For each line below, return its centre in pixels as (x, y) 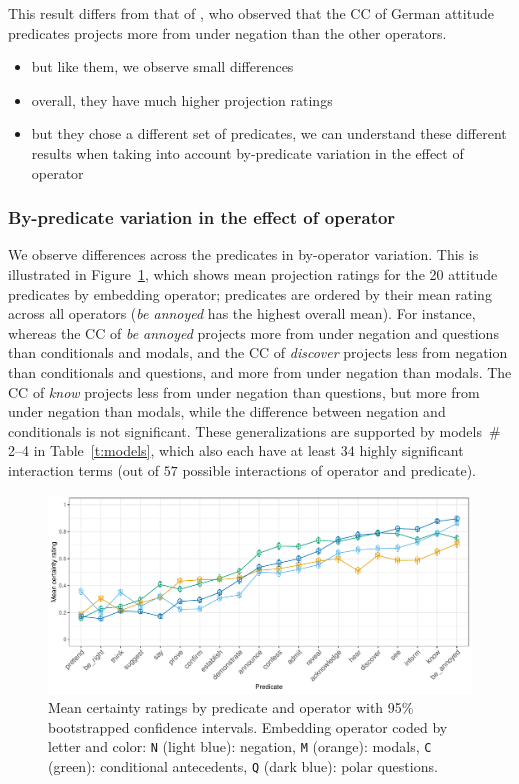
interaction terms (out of (84, 469)
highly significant (411, 450)
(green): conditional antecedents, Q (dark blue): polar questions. (243, 766)
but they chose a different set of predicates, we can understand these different (269, 133)
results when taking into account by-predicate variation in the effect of (247, 152)
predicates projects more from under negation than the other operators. (227, 32)
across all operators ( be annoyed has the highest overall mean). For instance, (242, 313)
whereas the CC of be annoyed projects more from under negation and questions (253, 332)
